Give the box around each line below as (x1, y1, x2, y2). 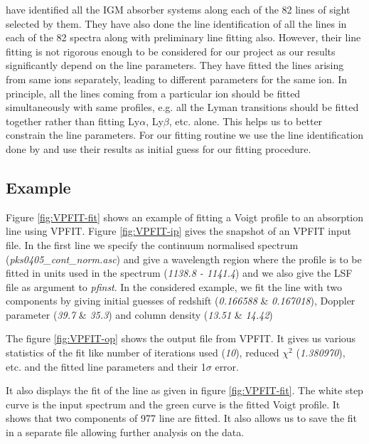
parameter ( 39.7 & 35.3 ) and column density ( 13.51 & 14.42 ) (6, 307, 273, 322)
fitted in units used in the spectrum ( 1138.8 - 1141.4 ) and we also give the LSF (6, 265, 353, 280)
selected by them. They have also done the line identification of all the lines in (6, 16, 347, 31)
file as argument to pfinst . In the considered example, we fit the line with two (6, 279, 342, 294)
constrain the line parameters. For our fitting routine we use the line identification (6, 127, 364, 142)
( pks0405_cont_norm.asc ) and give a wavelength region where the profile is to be (6, 251, 362, 266)
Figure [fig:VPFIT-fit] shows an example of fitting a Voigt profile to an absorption (6, 209, 364, 224)
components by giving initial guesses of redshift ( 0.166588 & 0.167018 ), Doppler (6, 293, 355, 308)
